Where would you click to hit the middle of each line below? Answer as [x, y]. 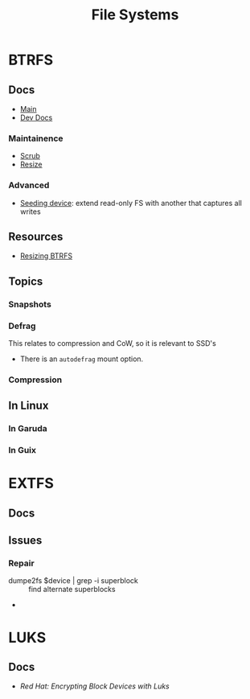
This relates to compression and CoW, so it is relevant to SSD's [113, 343]
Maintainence [36, 138]
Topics [26, 281]
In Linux [29, 406]
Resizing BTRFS [46, 256]
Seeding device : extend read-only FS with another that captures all [131, 203]
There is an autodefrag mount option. [82, 359]
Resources [36, 236]
